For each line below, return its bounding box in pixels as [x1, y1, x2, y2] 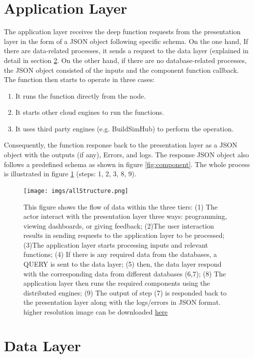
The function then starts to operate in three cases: [4, 74, 155, 84]
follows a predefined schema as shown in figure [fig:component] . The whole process [4, 159, 250, 169]
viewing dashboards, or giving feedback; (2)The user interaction [23, 220, 214, 231]
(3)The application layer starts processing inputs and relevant [23, 239, 208, 250]
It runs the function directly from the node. [15, 90, 146, 101]
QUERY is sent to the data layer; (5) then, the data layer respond [23, 259, 222, 269]
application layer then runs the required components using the [23, 278, 210, 288]
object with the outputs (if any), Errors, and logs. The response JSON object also [4, 149, 249, 160]
